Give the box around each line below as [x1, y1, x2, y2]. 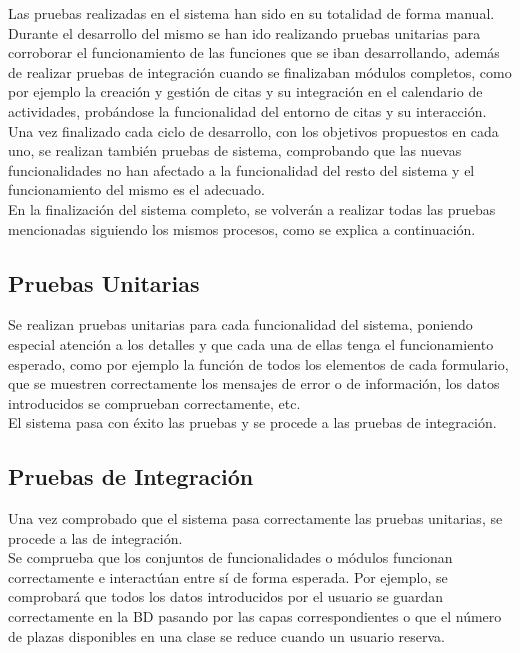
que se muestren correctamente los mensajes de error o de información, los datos [8, 373, 500, 394]
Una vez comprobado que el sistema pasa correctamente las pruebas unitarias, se [8, 508, 503, 529]
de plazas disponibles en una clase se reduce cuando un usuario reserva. [8, 625, 446, 646]
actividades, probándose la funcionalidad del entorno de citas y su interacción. [8, 100, 487, 121]
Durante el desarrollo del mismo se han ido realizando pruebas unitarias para [8, 22, 481, 43]
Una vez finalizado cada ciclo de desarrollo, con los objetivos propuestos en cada [8, 120, 499, 141]
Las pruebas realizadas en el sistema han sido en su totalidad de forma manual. [8, 3, 495, 23]
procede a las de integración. [8, 527, 183, 548]
